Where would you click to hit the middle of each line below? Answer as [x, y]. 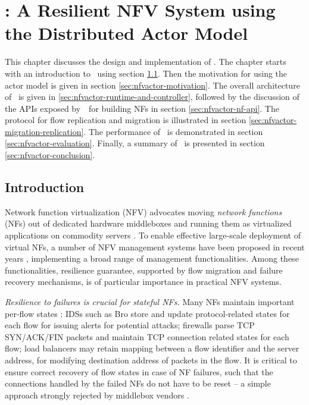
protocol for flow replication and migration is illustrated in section [126, 120]
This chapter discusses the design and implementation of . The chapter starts [146, 62]
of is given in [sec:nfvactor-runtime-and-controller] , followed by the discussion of [152, 97]
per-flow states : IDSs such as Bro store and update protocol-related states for [147, 313]
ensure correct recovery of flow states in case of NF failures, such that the [139, 371]
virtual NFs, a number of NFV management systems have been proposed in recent [155, 247]
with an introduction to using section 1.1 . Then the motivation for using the [146, 73]
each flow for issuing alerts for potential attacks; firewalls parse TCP [130, 325]
